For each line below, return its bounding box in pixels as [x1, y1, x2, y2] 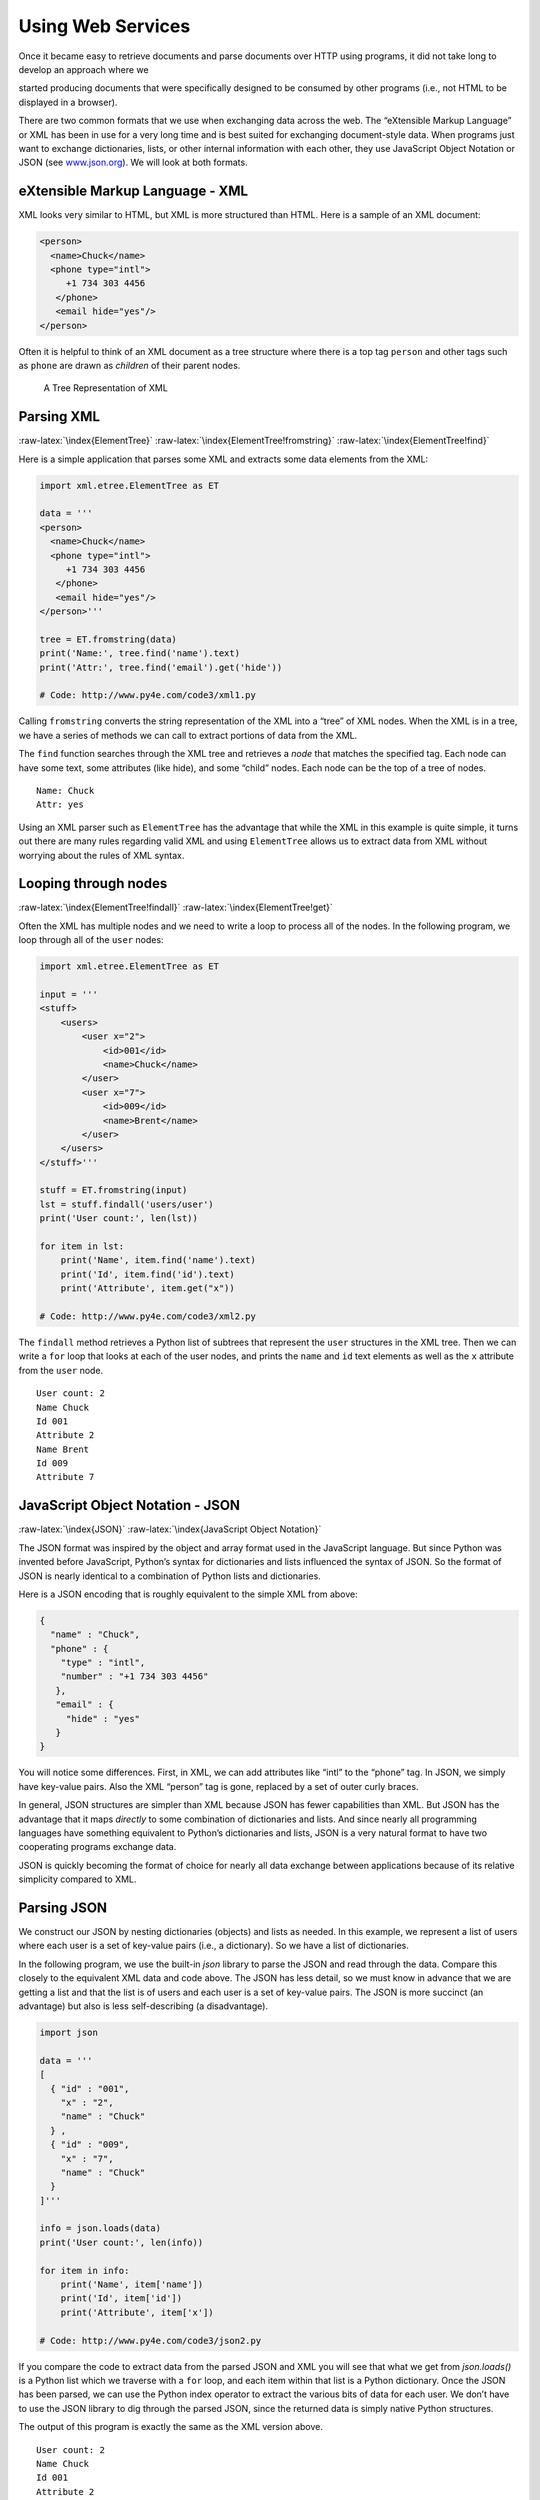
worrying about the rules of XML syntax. [18, 849, 185, 861]
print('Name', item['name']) [60, 2279, 204, 2290]
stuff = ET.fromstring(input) [39, 1185, 188, 1196]
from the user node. [18, 1364, 104, 1376]
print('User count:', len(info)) [39, 2236, 204, 2248]
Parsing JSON [18, 1899, 108, 1916]
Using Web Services [18, 15, 191, 37]
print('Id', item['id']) [60, 2293, 183, 2304]
